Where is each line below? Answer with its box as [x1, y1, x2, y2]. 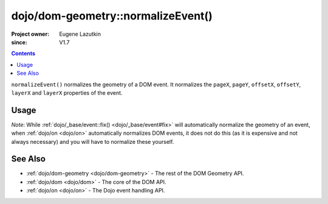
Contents [11, 50, 36, 57]
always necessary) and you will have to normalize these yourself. [11, 138, 174, 145]
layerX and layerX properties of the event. [11, 89, 123, 97]
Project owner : [11, 30, 50, 38]
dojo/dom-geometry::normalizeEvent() [11, 9, 213, 22]
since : [11, 38, 27, 46]
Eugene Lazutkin [59, 30, 101, 38]
